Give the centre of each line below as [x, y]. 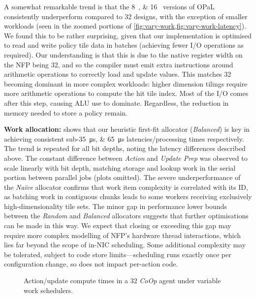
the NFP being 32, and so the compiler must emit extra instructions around [119, 64]
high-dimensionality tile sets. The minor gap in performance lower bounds [115, 206]
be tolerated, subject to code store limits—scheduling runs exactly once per [118, 254]
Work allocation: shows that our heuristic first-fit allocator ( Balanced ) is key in [127, 129]
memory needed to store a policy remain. [66, 112]
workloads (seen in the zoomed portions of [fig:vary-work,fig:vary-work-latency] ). [125, 26]
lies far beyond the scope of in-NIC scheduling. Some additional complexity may [125, 245]
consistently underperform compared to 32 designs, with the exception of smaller [126, 16]
